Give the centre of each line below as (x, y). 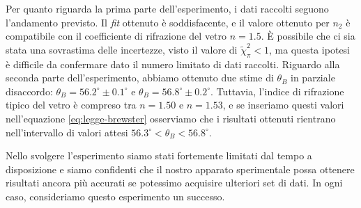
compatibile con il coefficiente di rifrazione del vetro (116, 36)
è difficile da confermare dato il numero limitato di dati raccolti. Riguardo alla (173, 64)
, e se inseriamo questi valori (283, 105)
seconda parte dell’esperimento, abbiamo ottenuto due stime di (140, 78)
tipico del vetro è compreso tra (71, 105)
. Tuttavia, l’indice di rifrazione (277, 91)
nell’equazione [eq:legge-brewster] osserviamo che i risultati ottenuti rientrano (171, 118)
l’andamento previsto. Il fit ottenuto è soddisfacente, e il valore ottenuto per (168, 22)
